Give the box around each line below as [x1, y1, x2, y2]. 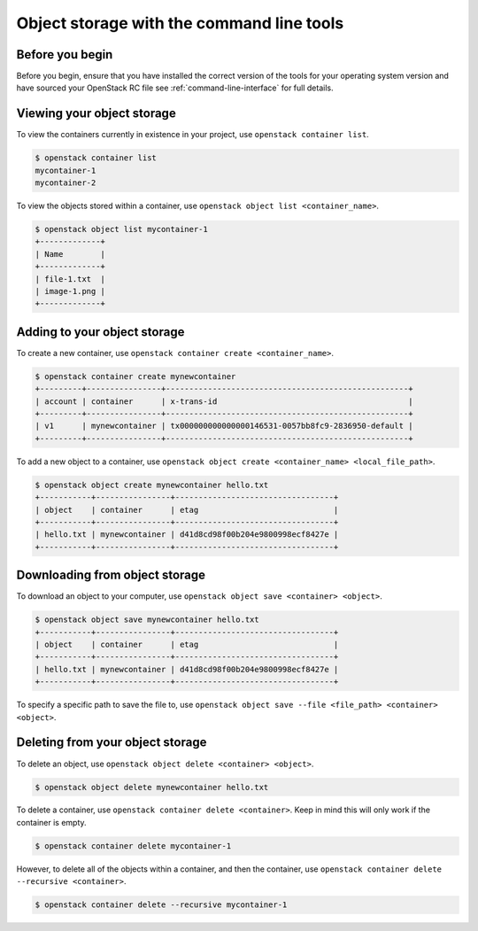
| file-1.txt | [35, 274, 106, 283]
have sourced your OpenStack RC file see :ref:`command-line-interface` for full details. [16, 82, 334, 93]
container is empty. [16, 817, 88, 827]
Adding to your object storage [16, 324, 185, 339]
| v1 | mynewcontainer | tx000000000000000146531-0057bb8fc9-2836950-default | [35, 421, 413, 431]
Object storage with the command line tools [16, 13, 344, 33]
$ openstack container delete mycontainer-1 [35, 841, 232, 850]
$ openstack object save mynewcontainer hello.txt [35, 615, 260, 625]
